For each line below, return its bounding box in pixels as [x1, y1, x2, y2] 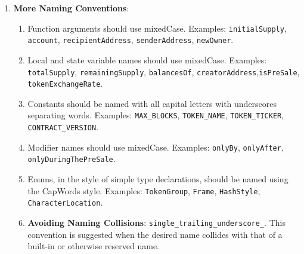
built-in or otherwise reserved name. [27, 240, 160, 252]
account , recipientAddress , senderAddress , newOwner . [27, 33, 234, 46]
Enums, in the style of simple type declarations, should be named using [27, 173, 289, 185]
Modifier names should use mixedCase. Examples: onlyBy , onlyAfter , [27, 140, 284, 153]
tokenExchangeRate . [27, 77, 103, 90]
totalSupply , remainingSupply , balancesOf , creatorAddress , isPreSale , [27, 65, 300, 78]
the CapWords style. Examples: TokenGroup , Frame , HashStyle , [27, 184, 260, 197]
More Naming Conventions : [13, 2, 129, 14]
